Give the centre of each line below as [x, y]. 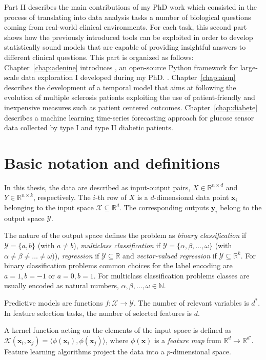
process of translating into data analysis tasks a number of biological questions [128, 17]
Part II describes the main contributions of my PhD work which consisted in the [131, 7]
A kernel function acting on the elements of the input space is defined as [118, 330]
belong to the [241, 207]
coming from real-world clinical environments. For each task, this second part [126, 27]
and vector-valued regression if [170, 255]
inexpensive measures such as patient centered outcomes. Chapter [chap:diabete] [131, 107]
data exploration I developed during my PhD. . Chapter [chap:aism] [128, 77]
